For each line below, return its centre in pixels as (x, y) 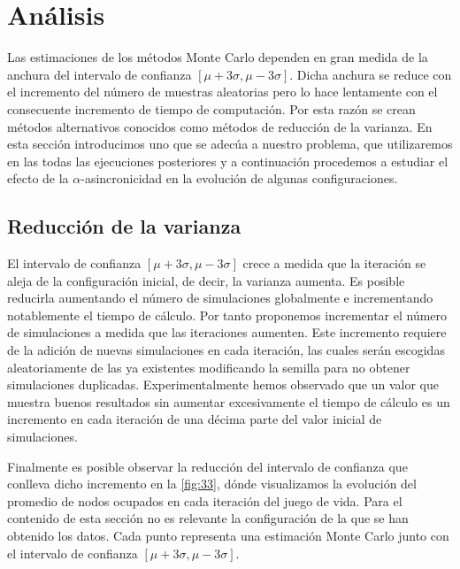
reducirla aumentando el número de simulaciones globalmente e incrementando (220, 298)
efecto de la (38, 178)
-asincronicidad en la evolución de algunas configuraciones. (239, 178)
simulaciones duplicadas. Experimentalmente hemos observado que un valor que (223, 384)
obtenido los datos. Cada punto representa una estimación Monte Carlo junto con (228, 535)
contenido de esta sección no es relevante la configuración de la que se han (208, 518)
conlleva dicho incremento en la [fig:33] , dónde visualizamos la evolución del (212, 484)
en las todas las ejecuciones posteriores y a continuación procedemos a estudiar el (228, 161)
